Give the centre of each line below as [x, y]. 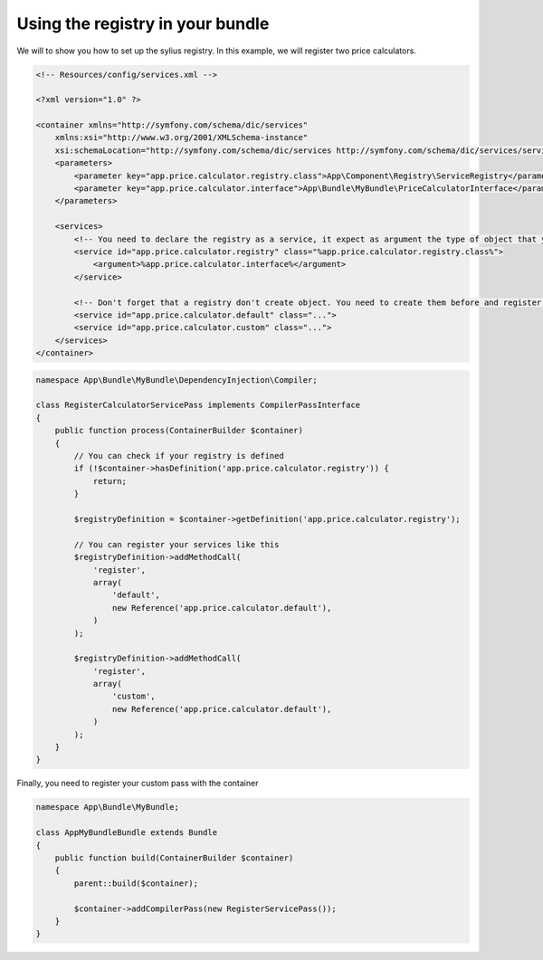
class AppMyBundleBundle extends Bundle [126, 833]
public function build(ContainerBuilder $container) [174, 858]
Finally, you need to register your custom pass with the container [138, 784]
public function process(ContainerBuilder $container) [179, 431]
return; [110, 481]
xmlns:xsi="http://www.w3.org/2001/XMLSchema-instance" [181, 138]
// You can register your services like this [176, 544]
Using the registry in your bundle [143, 24]
